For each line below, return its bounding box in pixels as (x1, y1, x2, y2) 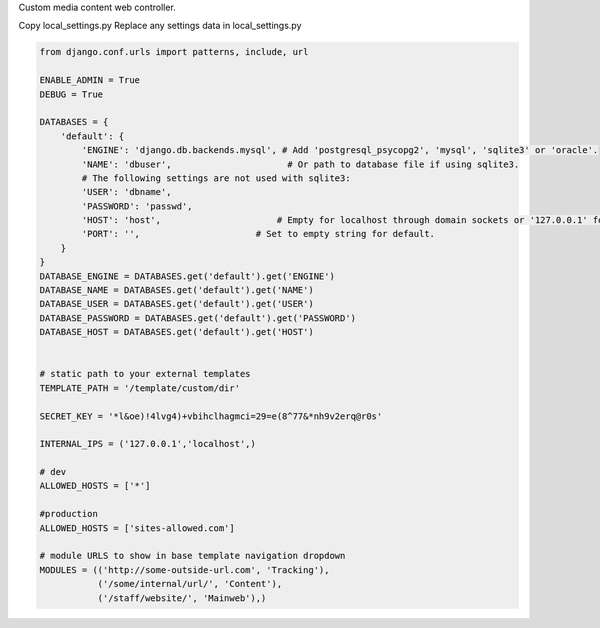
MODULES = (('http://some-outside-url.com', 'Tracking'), (39, 564, 330, 575)
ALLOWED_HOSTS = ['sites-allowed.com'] (39, 522, 235, 534)
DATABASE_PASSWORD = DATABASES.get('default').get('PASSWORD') (39, 312, 357, 324)
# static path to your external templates (39, 368, 251, 380)
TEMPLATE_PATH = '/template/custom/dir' (39, 382, 240, 394)
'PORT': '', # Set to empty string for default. (81, 228, 435, 240)
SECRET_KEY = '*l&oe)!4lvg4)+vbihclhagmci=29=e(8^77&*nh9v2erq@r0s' (39, 410, 383, 422)
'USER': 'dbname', (81, 186, 172, 198)
